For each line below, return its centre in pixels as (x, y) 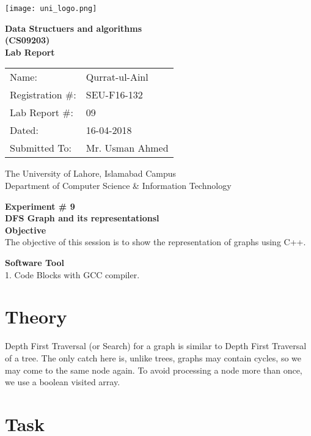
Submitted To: (41, 148)
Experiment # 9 (40, 206)
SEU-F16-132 (114, 95)
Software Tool (35, 262)
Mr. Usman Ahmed (127, 148)
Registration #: (43, 95)
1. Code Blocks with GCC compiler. (72, 274)
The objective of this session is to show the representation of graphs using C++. (155, 242)
